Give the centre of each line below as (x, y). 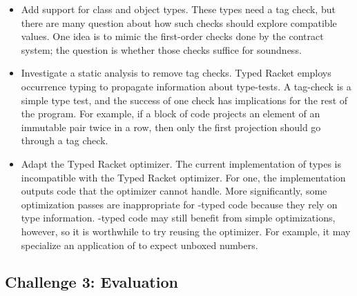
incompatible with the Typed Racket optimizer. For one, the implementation (183, 177)
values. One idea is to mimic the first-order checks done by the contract (172, 36)
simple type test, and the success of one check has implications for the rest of (184, 100)
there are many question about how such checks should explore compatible (179, 22)
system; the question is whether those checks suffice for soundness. (161, 49)
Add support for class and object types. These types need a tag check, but (178, 9)
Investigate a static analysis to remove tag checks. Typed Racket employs (176, 73)
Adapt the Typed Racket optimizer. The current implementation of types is (181, 163)
